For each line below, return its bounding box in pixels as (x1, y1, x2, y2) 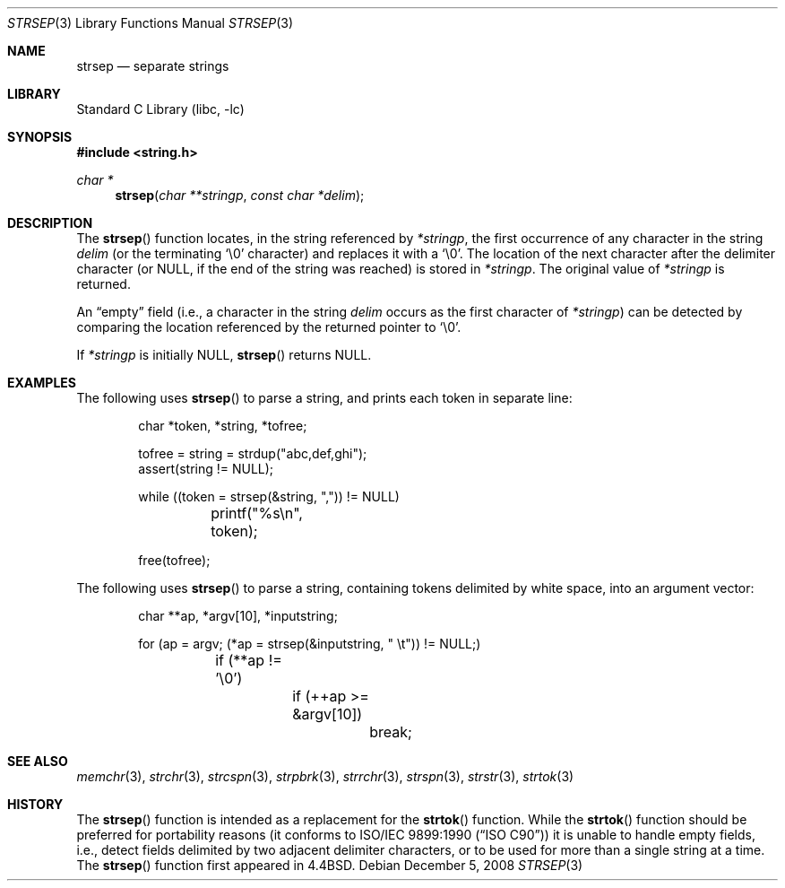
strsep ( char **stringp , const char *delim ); (115, 187, 365, 203)
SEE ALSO (7, 753, 68, 769)
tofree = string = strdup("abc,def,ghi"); (138, 446, 367, 461)
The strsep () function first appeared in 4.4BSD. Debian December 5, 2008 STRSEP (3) (76, 858, 583, 873)
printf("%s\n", (211, 504, 303, 522)
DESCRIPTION (7, 215, 93, 231)
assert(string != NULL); (138, 461, 274, 476)
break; (369, 723, 412, 741)
